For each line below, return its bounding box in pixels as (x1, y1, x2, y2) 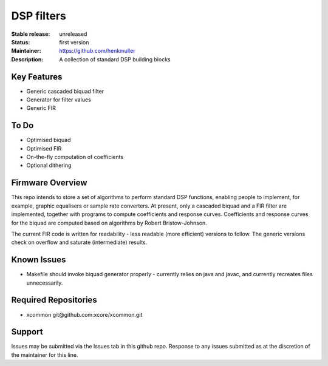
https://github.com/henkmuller (59, 47, 136, 55)
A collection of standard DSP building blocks (59, 55, 171, 63)
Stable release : (11, 30, 50, 38)
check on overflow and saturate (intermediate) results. (11, 239, 148, 246)
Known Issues (11, 255, 66, 265)
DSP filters (11, 9, 67, 22)
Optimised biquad (26, 137, 71, 144)
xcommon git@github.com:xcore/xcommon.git (26, 311, 143, 318)
